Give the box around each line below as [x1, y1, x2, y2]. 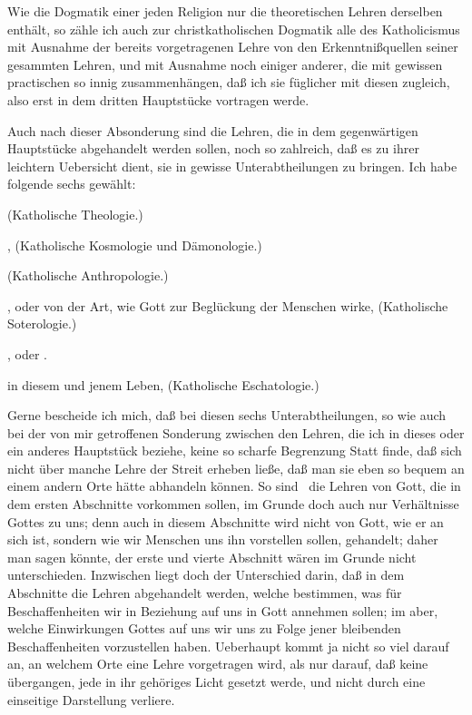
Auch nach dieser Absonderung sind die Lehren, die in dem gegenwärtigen [7, 121, 418, 140]
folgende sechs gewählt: [7, 174, 136, 193]
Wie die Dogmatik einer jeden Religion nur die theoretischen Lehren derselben [7, 2, 443, 20]
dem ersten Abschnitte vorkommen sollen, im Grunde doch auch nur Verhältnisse [7, 495, 459, 514]
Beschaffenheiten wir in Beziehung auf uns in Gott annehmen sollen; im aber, [7, 601, 438, 620]
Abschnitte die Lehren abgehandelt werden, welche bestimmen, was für [7, 583, 402, 602]
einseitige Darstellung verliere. [7, 690, 175, 709]
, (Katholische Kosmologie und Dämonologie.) [7, 235, 262, 254]
